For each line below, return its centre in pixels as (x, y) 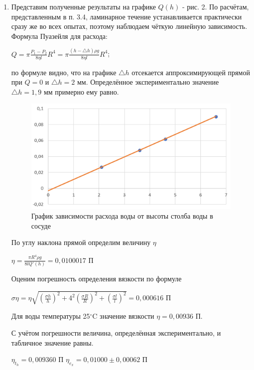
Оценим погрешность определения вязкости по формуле (96, 279)
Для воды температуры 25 (51, 316)
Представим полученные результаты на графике (83, 6)
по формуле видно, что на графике (64, 72)
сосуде (41, 225)
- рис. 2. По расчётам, (215, 6)
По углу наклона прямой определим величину (81, 242)
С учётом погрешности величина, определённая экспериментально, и (116, 332)
